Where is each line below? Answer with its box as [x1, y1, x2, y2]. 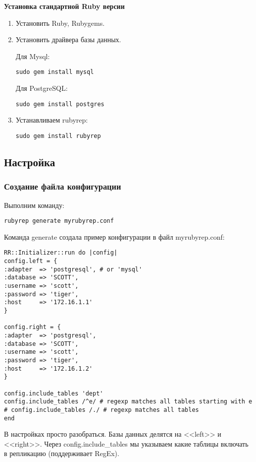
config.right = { [4, 324, 61, 331]
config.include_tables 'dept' [4, 390, 103, 397]
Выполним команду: [4, 199, 64, 210]
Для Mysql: [15, 51, 50, 61]
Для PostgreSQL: [15, 83, 68, 93]
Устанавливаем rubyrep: [15, 115, 88, 125]
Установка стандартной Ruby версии [4, 1, 125, 11]
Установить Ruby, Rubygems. [15, 17, 105, 28]
